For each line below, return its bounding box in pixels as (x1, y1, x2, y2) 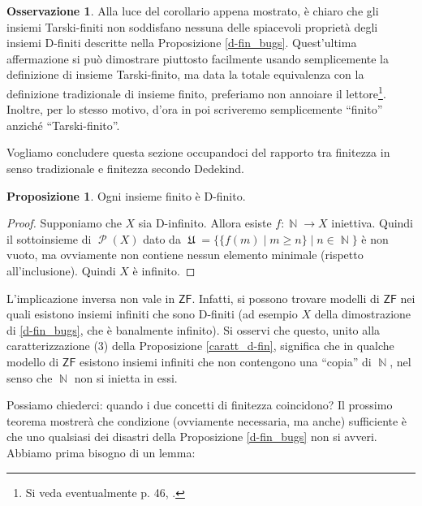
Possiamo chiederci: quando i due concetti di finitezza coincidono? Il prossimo (6, 396, 393, 413)
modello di (6, 352, 59, 370)
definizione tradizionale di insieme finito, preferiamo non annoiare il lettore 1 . (6, 82, 386, 102)
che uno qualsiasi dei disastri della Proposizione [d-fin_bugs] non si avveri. (6, 428, 377, 445)
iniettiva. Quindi (331, 214, 414, 231)
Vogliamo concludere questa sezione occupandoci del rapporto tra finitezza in (6, 144, 390, 161)
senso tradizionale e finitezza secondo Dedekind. (6, 160, 244, 176)
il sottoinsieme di (6, 230, 92, 247)
